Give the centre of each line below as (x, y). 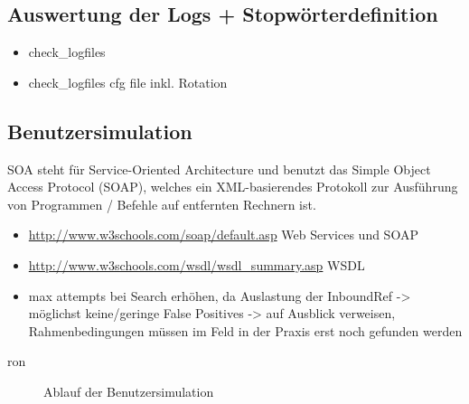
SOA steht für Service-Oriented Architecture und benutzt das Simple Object (219, 169)
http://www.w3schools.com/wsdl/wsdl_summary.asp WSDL (197, 264)
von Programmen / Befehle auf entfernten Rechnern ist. (162, 204)
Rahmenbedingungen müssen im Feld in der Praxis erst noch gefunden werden (245, 330)
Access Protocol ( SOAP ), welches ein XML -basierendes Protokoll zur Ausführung (233, 187)
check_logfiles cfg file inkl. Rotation (128, 82)
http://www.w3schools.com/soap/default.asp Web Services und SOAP (223, 235)
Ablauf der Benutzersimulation (129, 391)
